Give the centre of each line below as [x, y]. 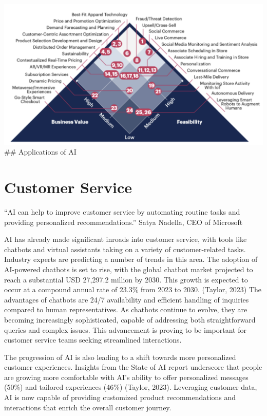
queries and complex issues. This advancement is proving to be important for [125, 329]
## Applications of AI [40, 152]
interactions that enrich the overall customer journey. [88, 407]
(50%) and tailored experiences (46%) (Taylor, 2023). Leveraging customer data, [131, 387]
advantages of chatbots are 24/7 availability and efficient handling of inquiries [127, 299]
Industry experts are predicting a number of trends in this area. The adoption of [131, 259]
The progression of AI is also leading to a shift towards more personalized [120, 357]
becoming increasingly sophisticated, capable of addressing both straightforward [130, 319]
